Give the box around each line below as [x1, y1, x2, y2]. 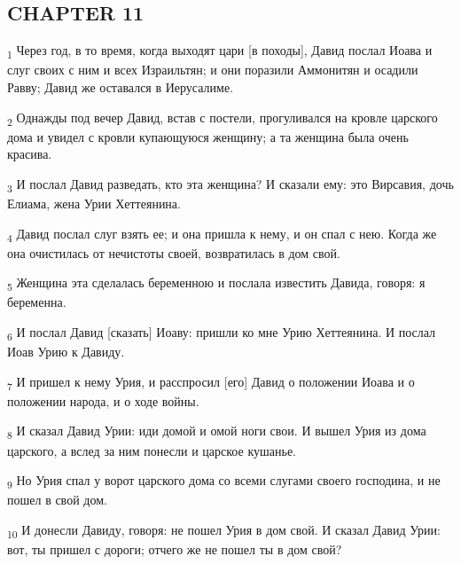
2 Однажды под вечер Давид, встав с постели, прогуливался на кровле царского [7, 107, 438, 129]
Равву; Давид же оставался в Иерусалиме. [7, 77, 234, 96]
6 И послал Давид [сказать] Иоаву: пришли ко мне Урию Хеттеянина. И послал [7, 322, 436, 343]
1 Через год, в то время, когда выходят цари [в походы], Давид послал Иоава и [7, 41, 433, 61]
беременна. [7, 293, 66, 311]
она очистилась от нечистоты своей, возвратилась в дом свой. [7, 243, 340, 262]
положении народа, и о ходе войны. [7, 391, 199, 410]
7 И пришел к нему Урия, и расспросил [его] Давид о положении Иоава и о [7, 372, 415, 393]
